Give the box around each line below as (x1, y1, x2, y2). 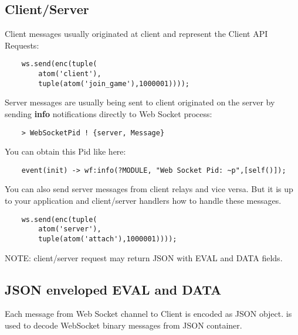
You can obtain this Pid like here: (5, 145, 126, 158)
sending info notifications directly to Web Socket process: (5, 107, 212, 119)
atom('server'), (38, 225, 101, 234)
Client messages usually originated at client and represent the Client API (5, 28, 268, 40)
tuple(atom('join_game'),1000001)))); (38, 79, 189, 88)
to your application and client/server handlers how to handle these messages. (5, 194, 282, 207)
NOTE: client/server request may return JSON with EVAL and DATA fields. (5, 251, 283, 264)
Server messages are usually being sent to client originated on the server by (5, 96, 275, 108)
